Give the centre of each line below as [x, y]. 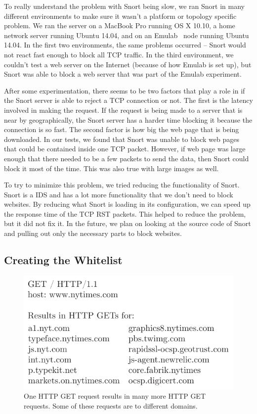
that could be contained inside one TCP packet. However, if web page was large [125, 149]
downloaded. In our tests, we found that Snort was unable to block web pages [122, 139]
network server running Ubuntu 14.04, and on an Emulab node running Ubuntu [127, 35]
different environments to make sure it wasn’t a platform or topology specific [120, 16]
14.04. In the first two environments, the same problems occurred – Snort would [125, 45]
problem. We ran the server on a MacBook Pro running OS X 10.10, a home [120, 25]
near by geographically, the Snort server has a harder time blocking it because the [128, 119]
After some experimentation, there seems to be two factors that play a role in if [125, 90]
